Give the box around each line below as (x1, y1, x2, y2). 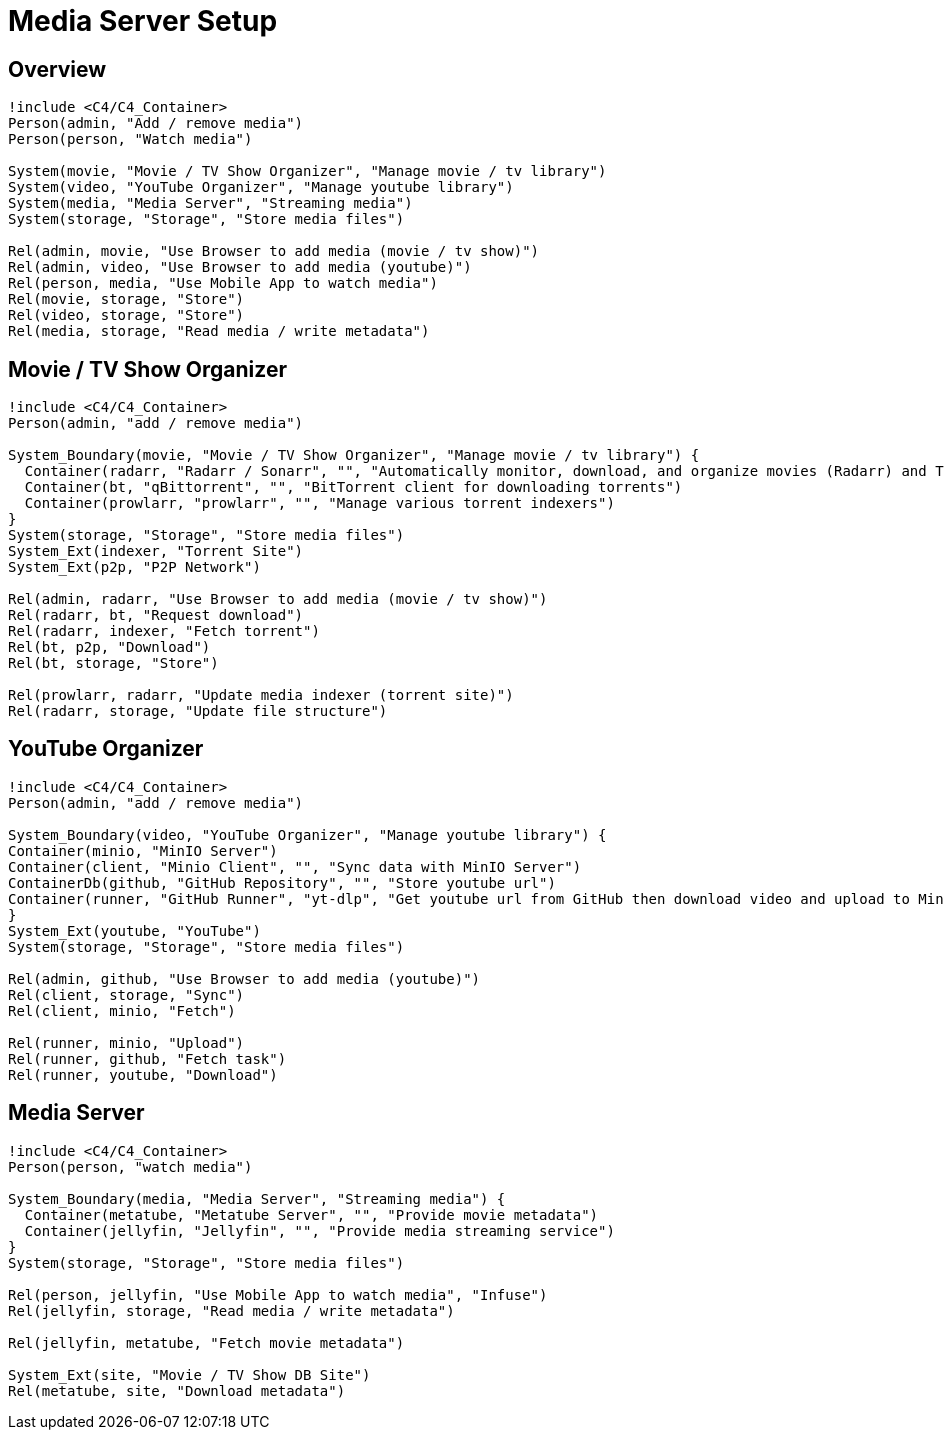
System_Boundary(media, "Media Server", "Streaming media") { (8, 1190, 506, 1207)
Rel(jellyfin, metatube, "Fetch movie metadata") (8, 1334, 405, 1351)
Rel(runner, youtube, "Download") (8, 1066, 278, 1083)
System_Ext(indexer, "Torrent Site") (8, 543, 304, 560)
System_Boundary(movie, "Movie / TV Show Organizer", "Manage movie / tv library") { (8, 447, 700, 464)
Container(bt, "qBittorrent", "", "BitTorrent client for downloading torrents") (24, 479, 683, 496)
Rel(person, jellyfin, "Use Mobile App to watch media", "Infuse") (8, 1286, 548, 1303)
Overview (8, 56, 107, 82)
